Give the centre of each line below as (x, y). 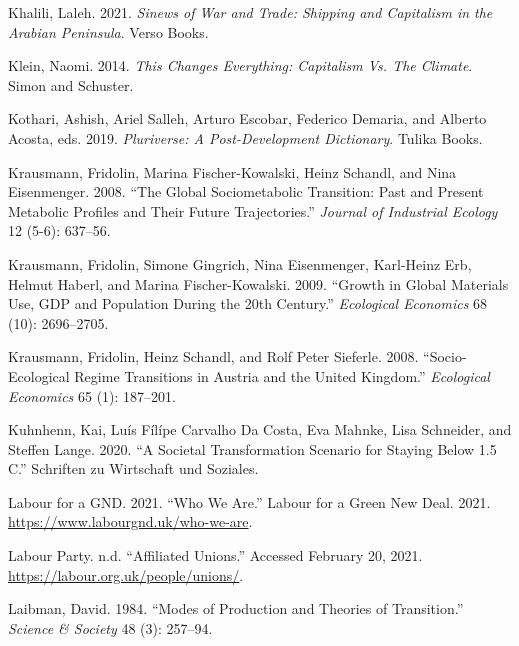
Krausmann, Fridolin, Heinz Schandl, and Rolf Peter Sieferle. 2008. (213, 356)
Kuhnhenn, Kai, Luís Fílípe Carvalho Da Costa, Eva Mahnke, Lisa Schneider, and (260, 429)
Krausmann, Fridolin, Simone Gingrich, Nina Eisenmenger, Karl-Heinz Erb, (240, 263)
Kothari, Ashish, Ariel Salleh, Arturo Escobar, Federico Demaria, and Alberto (247, 118)
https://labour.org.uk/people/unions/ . (126, 574)
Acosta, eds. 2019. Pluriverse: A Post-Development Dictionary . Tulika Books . (245, 137)
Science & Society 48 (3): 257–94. (110, 627)
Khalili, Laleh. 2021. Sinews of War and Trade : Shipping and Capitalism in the (250, 12)
